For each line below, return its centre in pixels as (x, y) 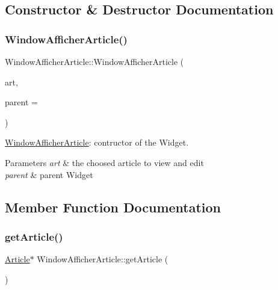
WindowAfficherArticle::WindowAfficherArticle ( (94, 61)
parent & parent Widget (49, 174)
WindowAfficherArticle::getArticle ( (103, 259)
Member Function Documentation (113, 207)
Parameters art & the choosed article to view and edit (104, 162)
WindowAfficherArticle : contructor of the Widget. (97, 142)
